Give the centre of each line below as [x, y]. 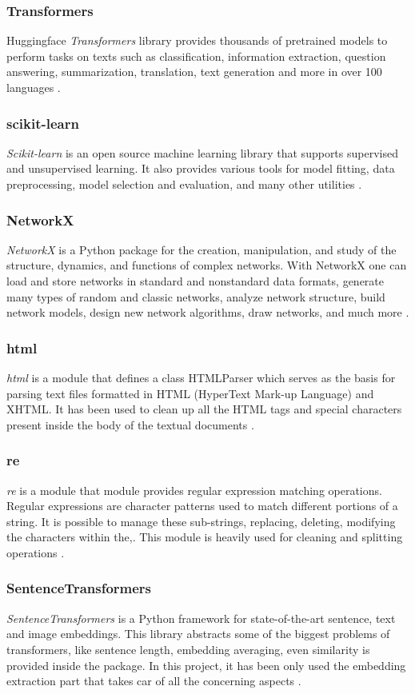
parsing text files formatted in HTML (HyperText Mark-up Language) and [190, 393]
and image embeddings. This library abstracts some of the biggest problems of [198, 634]
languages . [34, 87]
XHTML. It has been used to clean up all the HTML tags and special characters [204, 409]
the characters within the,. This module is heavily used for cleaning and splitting [205, 537]
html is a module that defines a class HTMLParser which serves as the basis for [201, 377]
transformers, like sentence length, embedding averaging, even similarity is [188, 649]
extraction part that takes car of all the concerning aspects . [154, 681]
